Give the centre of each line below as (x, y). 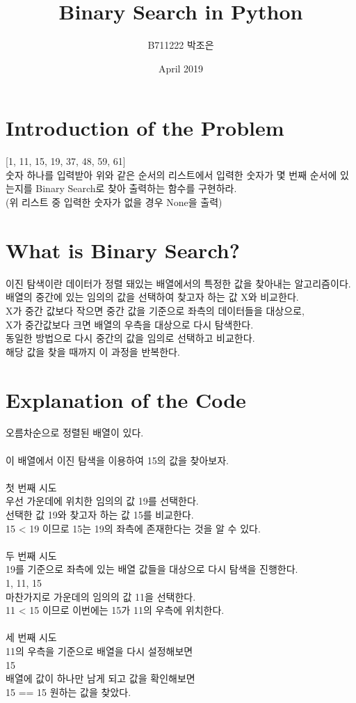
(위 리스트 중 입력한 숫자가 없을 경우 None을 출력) (114, 202)
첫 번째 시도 (31, 487)
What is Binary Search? (123, 250)
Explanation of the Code (126, 399)
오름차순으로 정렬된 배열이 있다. (75, 433)
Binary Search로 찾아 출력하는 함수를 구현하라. (136, 188)
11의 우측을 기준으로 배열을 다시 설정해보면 (99, 650)
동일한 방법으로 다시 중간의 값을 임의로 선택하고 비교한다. (130, 338)
